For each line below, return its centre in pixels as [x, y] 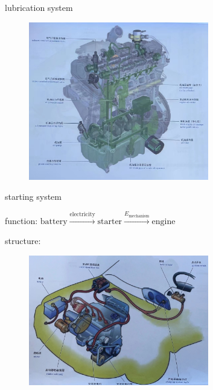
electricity [82, 214]
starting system [33, 197]
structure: [23, 241]
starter [110, 221]
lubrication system [39, 7]
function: [21, 220]
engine [164, 221]
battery [54, 221]
